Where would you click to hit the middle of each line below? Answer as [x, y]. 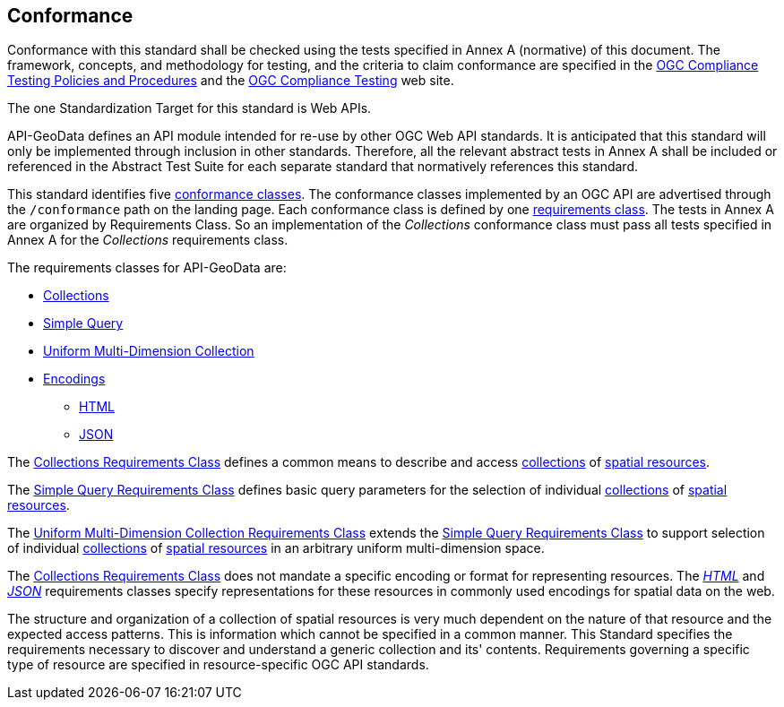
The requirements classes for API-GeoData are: [147, 268]
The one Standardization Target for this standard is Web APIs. [190, 108]
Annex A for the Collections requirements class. [148, 240]
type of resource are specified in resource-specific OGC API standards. [218, 665]
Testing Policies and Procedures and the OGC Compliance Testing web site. [231, 81]
